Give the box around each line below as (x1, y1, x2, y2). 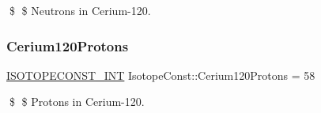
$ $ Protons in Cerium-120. (9, 93, 145, 110)
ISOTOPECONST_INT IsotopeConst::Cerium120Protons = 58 (6, 66, 315, 83)
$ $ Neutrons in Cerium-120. (9, 2, 151, 18)
